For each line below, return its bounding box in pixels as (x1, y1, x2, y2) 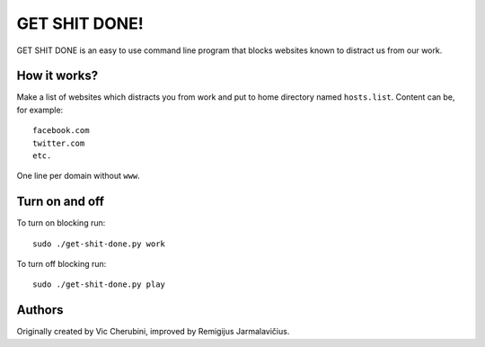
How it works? (16, 68, 99, 84)
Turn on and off (16, 194, 105, 209)
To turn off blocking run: (16, 259, 107, 270)
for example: (16, 104, 64, 115)
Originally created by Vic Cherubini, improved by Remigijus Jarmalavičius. (16, 326, 290, 337)
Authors (16, 302, 64, 318)
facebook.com (32, 126, 90, 136)
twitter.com (32, 138, 85, 148)
